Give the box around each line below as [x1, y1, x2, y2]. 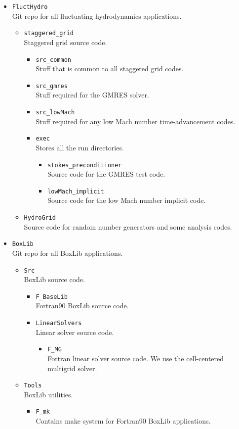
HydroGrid [24, 214, 56, 221]
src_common [36, 56, 71, 63]
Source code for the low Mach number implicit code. [47, 195, 206, 205]
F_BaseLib [36, 293, 68, 300]
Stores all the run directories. [36, 142, 124, 152]
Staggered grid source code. [24, 37, 107, 47]
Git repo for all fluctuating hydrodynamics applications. [12, 10, 182, 21]
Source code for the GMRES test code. [47, 169, 165, 179]
